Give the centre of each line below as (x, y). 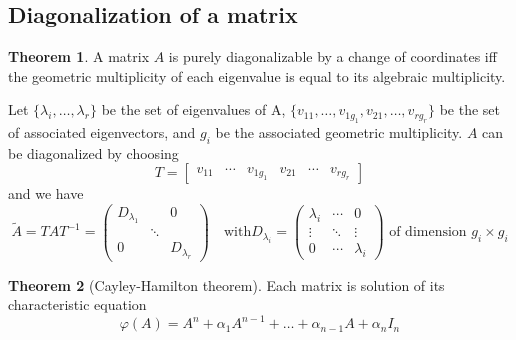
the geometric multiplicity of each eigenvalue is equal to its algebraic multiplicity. (257, 75)
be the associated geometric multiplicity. (339, 131)
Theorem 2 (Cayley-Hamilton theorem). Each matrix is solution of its (226, 284)
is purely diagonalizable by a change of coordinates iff (332, 56)
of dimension (428, 232)
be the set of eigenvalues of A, (193, 109)
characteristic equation (77, 304)
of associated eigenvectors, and (102, 131)
